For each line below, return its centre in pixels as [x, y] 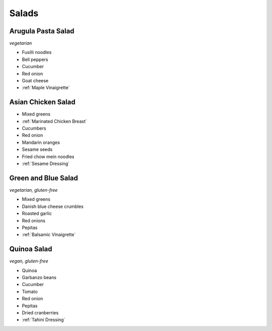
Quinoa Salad [31, 249]
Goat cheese [35, 81]
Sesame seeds [37, 149]
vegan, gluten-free [29, 261]
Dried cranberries [40, 312]
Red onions [33, 220]
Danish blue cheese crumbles [53, 206]
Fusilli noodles [37, 52]
